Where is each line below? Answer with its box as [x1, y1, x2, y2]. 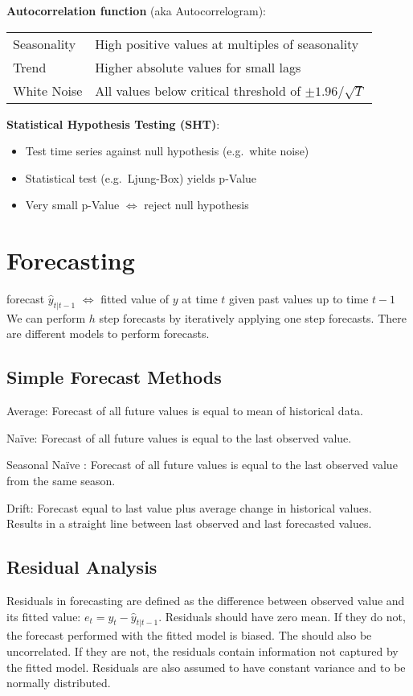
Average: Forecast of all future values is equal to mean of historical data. [6, 402, 363, 419]
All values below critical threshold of [95, 80, 301, 100]
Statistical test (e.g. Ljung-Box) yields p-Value [25, 169, 257, 186]
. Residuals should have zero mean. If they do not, [158, 607, 406, 624]
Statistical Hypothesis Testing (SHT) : [6, 115, 220, 132]
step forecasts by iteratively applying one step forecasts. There [99, 309, 407, 326]
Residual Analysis [6, 554, 157, 579]
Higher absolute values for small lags [95, 57, 301, 76]
